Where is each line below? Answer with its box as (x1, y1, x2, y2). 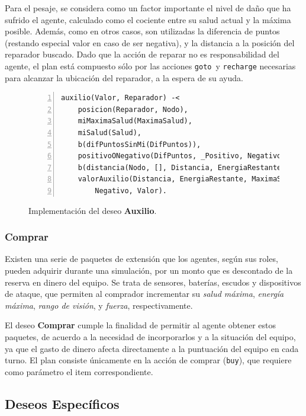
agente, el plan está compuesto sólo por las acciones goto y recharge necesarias (5, 59, 296, 72)
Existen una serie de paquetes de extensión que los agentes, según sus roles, (5, 252, 278, 265)
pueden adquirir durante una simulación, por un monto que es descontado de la (5, 264, 293, 276)
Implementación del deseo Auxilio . (28, 204, 157, 216)
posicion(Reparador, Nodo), (78, 105, 188, 114)
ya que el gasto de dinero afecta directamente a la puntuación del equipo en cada (5, 342, 299, 354)
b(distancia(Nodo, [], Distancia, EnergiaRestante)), (78, 163, 294, 172)
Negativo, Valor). (95, 186, 167, 195)
